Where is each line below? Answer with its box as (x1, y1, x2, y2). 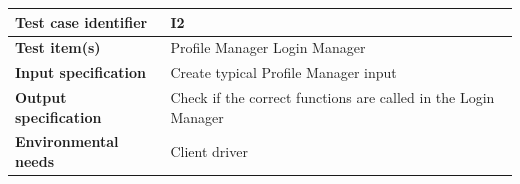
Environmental (15, 131, 119, 152)
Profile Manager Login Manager (170, 37, 366, 58)
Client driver (170, 141, 248, 162)
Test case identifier (15, 11, 148, 32)
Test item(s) (15, 37, 101, 58)
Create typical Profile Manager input (170, 62, 397, 83)
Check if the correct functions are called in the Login (170, 87, 495, 108)
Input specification (15, 62, 146, 83)
